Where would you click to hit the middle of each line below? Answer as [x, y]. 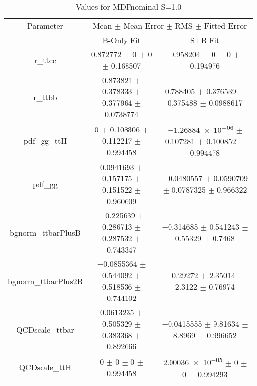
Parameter [45, 25]
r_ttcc [45, 60]
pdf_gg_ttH [45, 140]
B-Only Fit [122, 40]
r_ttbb [45, 97]
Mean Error [144, 25]
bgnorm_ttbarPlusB [45, 232]
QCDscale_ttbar [45, 329]
